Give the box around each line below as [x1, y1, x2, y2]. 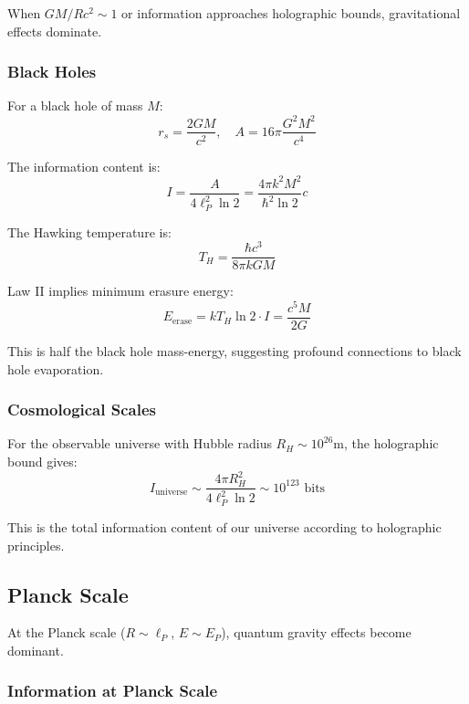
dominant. [7, 640, 64, 659]
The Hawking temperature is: [7, 222, 172, 241]
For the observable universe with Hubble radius [7, 434, 272, 453]
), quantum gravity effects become [221, 623, 412, 642]
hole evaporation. [7, 359, 104, 378]
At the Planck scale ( [7, 623, 126, 642]
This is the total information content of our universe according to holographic [7, 517, 442, 536]
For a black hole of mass [7, 96, 143, 115]
